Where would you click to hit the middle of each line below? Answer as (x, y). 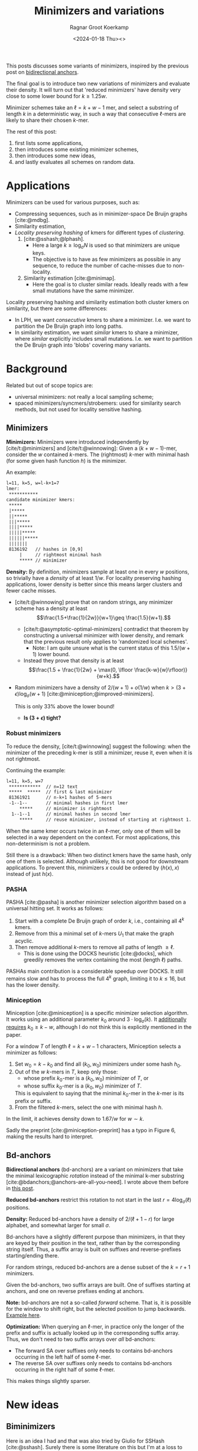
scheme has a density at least (51, 608)
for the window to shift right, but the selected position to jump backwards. (96, 1308)
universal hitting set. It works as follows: (55, 908)
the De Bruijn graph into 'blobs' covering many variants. (82, 345)
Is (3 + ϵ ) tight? (42, 718)
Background (37, 369)
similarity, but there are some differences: (57, 308)
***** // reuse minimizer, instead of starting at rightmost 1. (106, 820)
